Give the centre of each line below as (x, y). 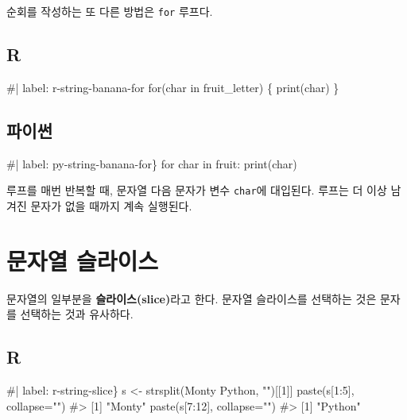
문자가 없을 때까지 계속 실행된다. (111, 205)
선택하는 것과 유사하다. (77, 314)
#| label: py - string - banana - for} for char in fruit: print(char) (152, 163)
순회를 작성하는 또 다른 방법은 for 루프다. (110, 11)
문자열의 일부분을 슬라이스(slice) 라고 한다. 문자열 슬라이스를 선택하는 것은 (192, 298)
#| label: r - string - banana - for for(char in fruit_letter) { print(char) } (173, 87)
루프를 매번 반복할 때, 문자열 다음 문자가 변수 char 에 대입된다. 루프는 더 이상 (197, 190)
